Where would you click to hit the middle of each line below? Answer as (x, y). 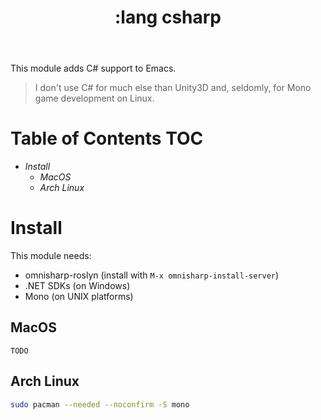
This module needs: (51, 256)
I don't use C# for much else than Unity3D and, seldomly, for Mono (173, 88)
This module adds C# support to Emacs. (93, 68)
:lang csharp (168, 17)
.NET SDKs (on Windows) (77, 286)
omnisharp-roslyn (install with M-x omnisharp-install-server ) (152, 275)
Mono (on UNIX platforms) (79, 297)
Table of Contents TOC (107, 138)
